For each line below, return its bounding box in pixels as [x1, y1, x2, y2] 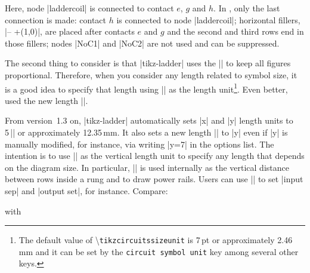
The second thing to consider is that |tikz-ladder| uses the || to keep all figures [5, 57, 291, 69]
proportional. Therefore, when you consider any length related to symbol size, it [5, 68, 297, 81]
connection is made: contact [5, 13, 107, 26]
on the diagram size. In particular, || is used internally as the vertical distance [5, 161, 289, 173]
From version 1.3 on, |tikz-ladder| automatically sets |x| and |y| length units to [5, 114, 293, 127]
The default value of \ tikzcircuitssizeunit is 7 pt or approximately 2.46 [18, 234, 293, 246]
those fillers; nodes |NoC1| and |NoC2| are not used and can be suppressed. [5, 36, 280, 49]
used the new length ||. [5, 94, 88, 106]
